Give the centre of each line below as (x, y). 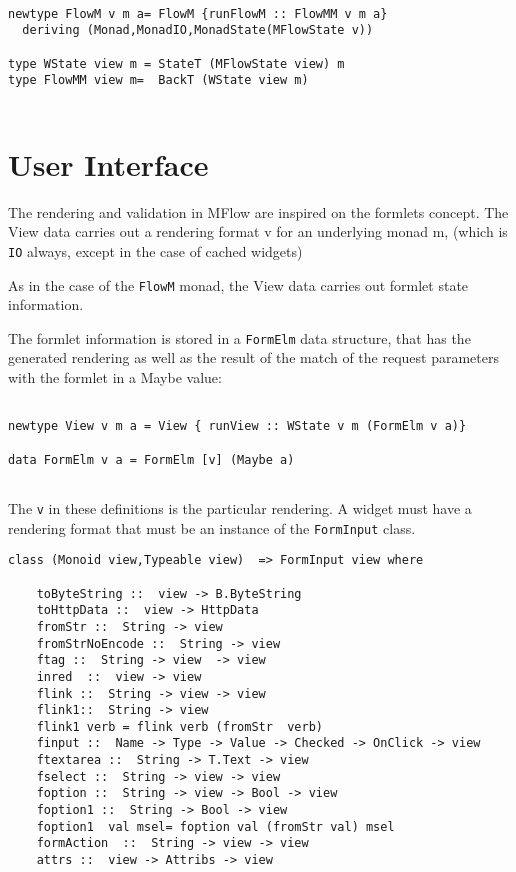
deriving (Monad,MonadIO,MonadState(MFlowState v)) (198, 30)
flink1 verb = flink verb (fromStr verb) (179, 726)
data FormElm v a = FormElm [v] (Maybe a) (151, 459)
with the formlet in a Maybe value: (115, 377)
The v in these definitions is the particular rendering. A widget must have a (240, 507)
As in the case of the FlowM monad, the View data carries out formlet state (238, 284)
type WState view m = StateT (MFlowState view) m (176, 63)
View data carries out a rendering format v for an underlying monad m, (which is (258, 231)
